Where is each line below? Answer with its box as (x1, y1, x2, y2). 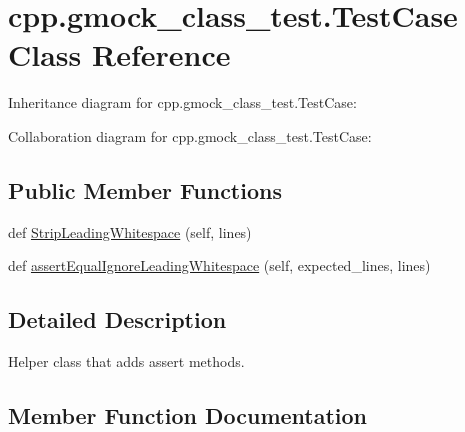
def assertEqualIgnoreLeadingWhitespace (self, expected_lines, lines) (8, 255, 431, 276)
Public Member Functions (8, 174, 282, 205)
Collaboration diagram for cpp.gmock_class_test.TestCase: (8, 125, 372, 146)
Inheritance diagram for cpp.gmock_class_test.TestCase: (8, 92, 357, 113)
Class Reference (8, 34, 231, 75)
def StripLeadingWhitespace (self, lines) (8, 221, 252, 242)
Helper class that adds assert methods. (8, 351, 245, 372)
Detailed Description (8, 304, 227, 335)
